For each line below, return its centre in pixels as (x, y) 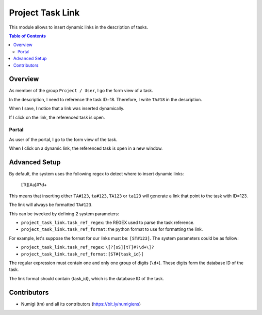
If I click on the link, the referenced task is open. (57, 117)
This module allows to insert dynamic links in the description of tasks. (79, 27)
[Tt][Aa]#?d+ (34, 185)
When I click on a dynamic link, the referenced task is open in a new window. (86, 148)
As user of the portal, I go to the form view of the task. (63, 139)
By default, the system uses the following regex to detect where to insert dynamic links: (97, 174)
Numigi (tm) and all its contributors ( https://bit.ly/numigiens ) (81, 304)
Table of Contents (27, 36)
